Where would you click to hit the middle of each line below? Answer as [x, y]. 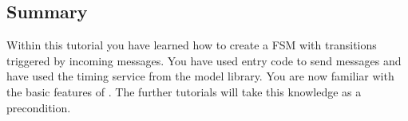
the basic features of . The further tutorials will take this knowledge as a [184, 91]
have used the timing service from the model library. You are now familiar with [200, 76]
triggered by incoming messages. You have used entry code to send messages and [204, 60]
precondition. [39, 107]
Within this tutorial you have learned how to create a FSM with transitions [192, 45]
